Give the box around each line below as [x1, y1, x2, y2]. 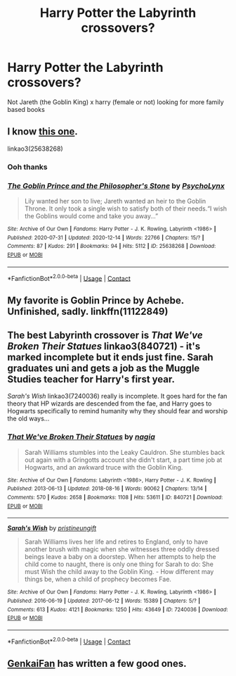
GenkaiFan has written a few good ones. [7, 658, 187, 670]
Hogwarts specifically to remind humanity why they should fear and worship [7, 407, 228, 415]
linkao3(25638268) [7, 144, 63, 153]
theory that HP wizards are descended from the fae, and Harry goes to [7, 399, 212, 408]
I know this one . [7, 125, 79, 138]
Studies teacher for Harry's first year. [7, 373, 176, 385]
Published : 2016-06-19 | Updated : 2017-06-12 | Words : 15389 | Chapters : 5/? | [7, 597, 200, 605]
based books [7, 105, 46, 113]
